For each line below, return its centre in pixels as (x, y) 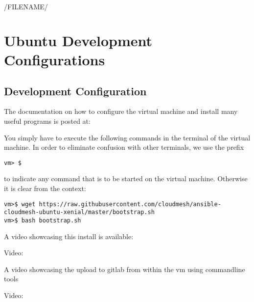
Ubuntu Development (78, 40)
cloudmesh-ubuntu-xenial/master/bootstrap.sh (79, 212)
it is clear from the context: (45, 188)
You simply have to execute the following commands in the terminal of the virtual (127, 137)
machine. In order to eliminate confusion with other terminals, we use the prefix (124, 147)
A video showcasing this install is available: (69, 236)
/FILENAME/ (26, 6)
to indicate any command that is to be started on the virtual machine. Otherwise (126, 178)
